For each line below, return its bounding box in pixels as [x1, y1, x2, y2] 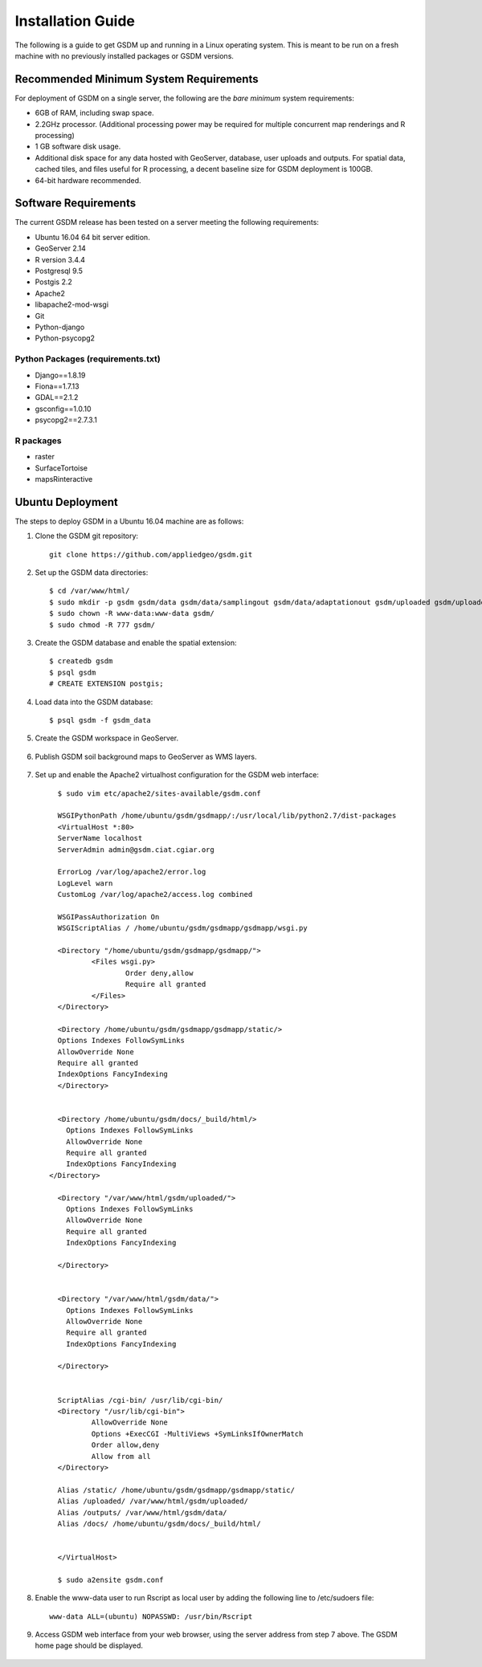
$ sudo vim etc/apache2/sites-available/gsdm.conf [57, 789, 261, 798]
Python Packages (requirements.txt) [14, 353, 161, 365]
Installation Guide [14, 12, 136, 30]
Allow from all [91, 1452, 152, 1461]
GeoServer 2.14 [35, 243, 86, 253]
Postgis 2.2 [35, 277, 72, 287]
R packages [14, 434, 62, 446]
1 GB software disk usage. [35, 141, 121, 152]
